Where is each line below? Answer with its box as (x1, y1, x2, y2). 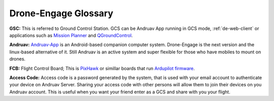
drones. (9, 56, 25, 62)
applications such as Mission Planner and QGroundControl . (9, 32, 133, 38)
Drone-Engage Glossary (9, 8, 114, 19)
